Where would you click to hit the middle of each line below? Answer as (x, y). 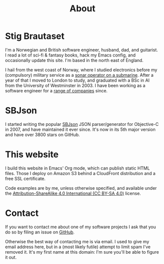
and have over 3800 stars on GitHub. (42, 134)
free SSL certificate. (25, 178)
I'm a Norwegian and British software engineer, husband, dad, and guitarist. (82, 50)
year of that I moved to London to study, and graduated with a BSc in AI (77, 80)
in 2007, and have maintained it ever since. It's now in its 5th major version (80, 129)
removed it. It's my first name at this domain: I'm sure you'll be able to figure (82, 252)
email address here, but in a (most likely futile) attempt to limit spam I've (78, 247)
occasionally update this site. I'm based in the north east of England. (74, 60)
